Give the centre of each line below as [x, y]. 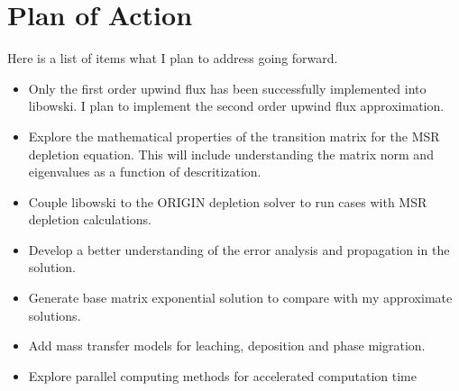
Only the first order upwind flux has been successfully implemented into [227, 88]
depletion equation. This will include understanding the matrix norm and [231, 154]
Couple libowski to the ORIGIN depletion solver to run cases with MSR [228, 201]
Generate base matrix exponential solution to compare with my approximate [240, 298]
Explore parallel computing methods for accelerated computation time [222, 375]
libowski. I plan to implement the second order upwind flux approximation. [236, 106]
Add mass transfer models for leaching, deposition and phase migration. [227, 346]
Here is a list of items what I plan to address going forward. [173, 58]
